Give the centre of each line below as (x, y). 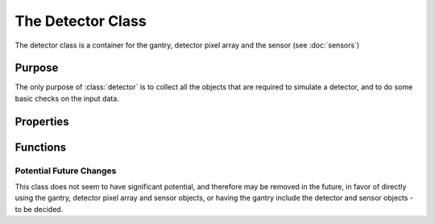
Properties (42, 121)
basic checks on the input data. (67, 98)
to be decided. (39, 209)
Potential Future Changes (66, 171)
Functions (41, 147)
